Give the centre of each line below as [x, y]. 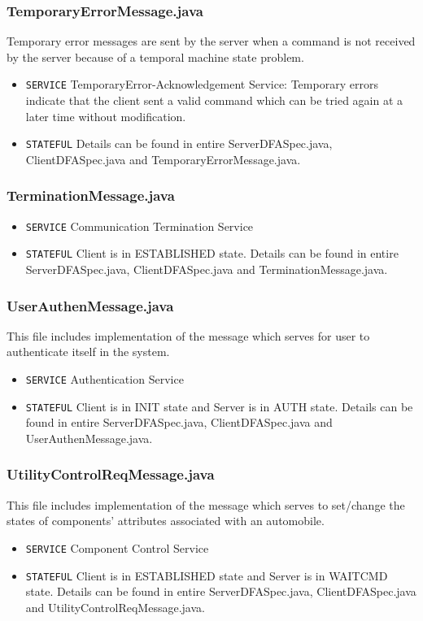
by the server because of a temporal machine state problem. [155, 56]
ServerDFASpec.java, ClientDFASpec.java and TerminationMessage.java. [207, 269]
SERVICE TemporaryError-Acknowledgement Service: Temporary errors [202, 84]
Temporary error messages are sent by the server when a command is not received [211, 41]
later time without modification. [106, 116]
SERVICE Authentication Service [105, 379]
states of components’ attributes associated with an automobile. [166, 521]
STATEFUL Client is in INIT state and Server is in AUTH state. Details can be [219, 406]
